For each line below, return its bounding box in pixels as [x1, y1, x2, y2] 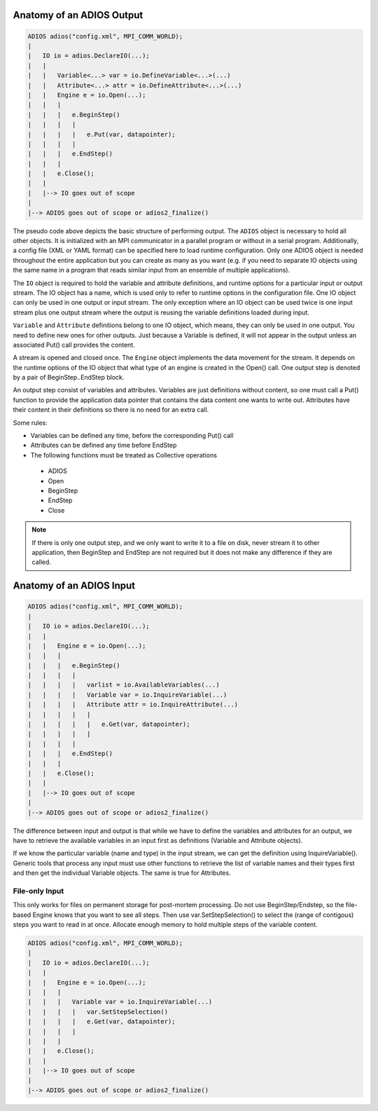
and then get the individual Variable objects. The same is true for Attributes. [13, 869, 231, 877]
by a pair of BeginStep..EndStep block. [13, 373, 125, 382]
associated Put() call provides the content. [13, 340, 136, 349]
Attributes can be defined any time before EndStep [30, 441, 177, 450]
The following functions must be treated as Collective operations [30, 450, 217, 459]
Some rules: [13, 418, 48, 427]
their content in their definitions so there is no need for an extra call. [13, 406, 209, 414]
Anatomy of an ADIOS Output [13, 9, 143, 21]
